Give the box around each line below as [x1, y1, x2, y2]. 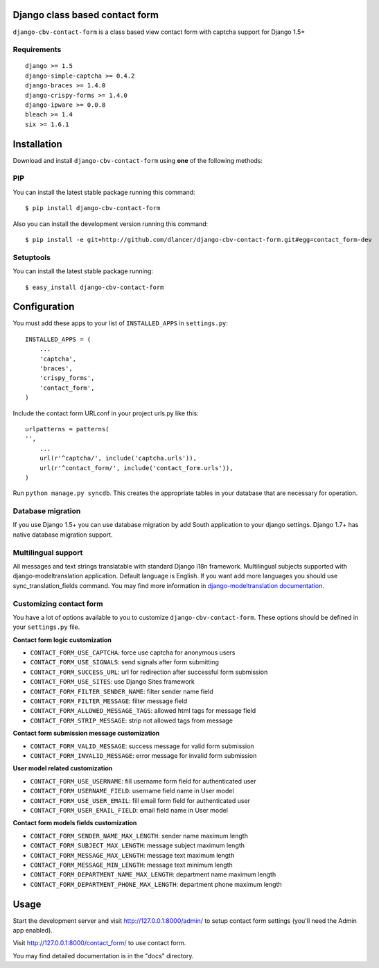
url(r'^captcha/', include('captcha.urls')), [39, 454, 197, 463]
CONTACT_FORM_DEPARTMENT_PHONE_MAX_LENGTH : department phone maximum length [30, 880, 282, 888]
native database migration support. [12, 530, 114, 539]
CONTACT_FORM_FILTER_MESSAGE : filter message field [30, 697, 187, 705]
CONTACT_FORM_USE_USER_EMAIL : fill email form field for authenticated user [30, 796, 251, 804]
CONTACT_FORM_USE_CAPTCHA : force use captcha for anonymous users [30, 648, 236, 657]
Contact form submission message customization [12, 729, 160, 738]
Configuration [12, 301, 75, 313]
